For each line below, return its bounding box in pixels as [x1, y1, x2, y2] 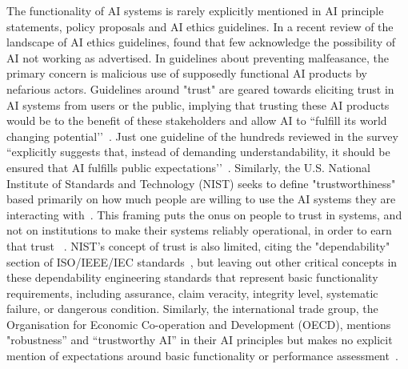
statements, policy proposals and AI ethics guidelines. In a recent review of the [6, 18, 394, 34]
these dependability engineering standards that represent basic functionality [6, 269, 378, 286]
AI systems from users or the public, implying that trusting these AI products [6, 96, 390, 113]
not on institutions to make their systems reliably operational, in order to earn [6, 222, 392, 239]
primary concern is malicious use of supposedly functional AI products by [6, 65, 367, 82]
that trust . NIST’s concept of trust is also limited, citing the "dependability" [6, 237, 390, 254]
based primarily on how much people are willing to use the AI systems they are [6, 191, 396, 207]
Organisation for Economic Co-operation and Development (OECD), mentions [6, 315, 391, 332]
